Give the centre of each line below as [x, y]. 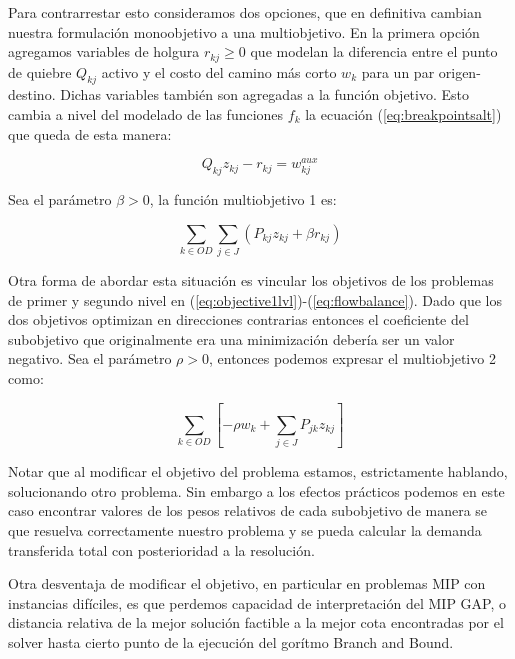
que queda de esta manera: [90, 133]
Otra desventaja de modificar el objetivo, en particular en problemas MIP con [247, 583]
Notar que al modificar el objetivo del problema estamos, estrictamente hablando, [258, 471]
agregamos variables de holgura [104, 51]
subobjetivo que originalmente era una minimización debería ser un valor [231, 338]
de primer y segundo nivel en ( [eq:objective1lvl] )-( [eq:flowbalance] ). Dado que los [255, 299]
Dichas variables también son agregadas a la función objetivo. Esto [264, 94]
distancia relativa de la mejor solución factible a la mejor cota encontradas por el [256, 622]
